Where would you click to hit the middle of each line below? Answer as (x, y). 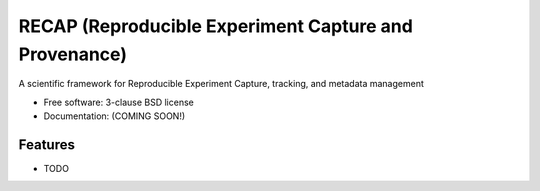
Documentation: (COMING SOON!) (114, 116)
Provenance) (72, 54)
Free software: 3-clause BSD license (118, 102)
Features (46, 144)
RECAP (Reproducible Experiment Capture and (216, 26)
